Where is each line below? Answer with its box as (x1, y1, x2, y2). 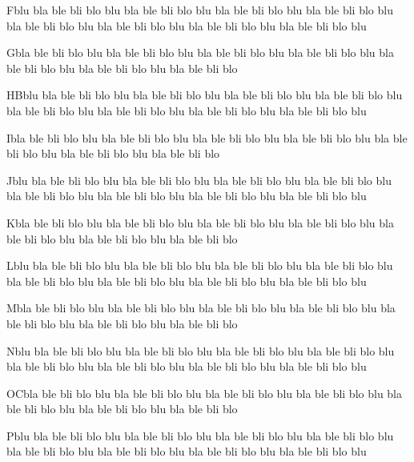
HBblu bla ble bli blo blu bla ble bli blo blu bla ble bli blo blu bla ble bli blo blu (6, 86, 403, 103)
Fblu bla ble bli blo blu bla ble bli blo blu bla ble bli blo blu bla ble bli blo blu (6, 2, 393, 18)
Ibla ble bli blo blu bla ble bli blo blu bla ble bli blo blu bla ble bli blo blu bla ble (6, 129, 408, 146)
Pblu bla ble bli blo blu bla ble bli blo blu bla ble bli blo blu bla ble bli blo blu (6, 427, 394, 444)
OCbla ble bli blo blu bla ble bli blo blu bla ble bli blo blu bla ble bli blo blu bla (6, 384, 403, 401)
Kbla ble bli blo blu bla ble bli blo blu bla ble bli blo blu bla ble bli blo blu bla (6, 214, 394, 231)
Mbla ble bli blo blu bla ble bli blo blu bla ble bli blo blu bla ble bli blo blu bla (6, 299, 396, 316)
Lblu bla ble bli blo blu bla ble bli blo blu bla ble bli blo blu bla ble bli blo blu (6, 257, 393, 274)
